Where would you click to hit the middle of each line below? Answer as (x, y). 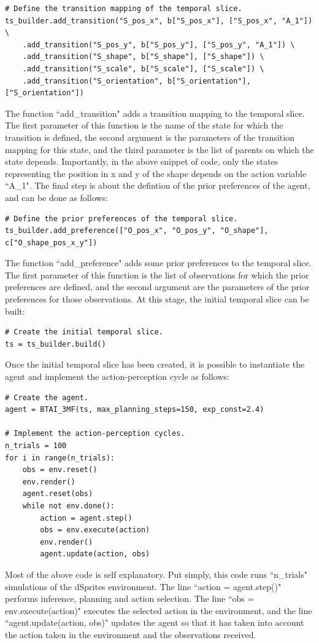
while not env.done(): (68, 506)
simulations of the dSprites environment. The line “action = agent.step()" (143, 586)
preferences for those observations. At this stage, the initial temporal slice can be (157, 299)
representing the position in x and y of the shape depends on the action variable (156, 173)
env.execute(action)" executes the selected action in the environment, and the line (159, 610)
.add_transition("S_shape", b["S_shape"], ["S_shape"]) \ (143, 57)
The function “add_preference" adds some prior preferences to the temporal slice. (158, 263)
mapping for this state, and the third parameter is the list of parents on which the (159, 149)
